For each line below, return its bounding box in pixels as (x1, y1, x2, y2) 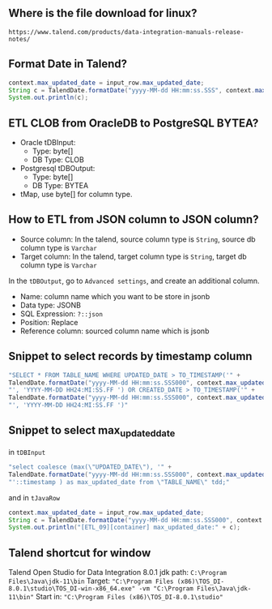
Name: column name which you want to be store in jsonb (19, 291, 210, 301)
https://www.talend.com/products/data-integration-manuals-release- (8, 28, 244, 36)
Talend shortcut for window (8, 546, 151, 560)
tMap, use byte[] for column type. (19, 190, 133, 199)
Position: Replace (19, 317, 79, 327)
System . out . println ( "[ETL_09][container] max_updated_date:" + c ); (8, 523, 241, 532)
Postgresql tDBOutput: (19, 164, 96, 174)
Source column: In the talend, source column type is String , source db (19, 234, 257, 244)
